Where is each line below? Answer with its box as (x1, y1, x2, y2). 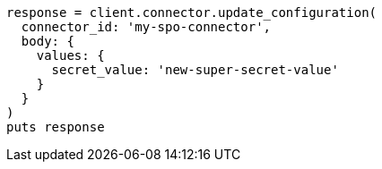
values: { (36, 48, 105, 63)
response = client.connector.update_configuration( (6, 5, 378, 20)
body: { (21, 34, 74, 48)
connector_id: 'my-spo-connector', (21, 20, 272, 34)
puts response (6, 120, 105, 134)
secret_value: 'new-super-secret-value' (51, 63, 339, 77)
